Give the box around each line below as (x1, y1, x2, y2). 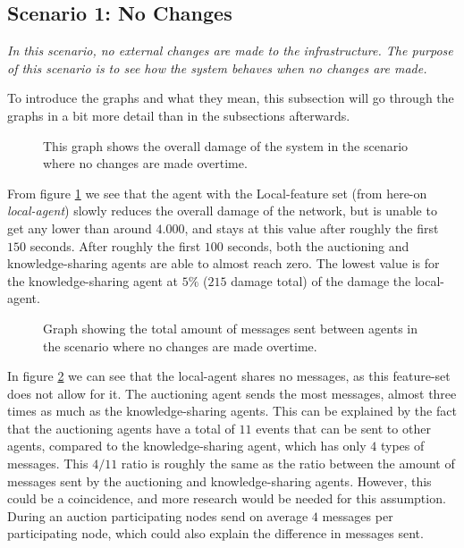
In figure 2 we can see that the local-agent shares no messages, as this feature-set (7, 367, 451, 385)
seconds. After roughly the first (30, 236, 201, 255)
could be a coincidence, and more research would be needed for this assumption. (7, 489, 446, 508)
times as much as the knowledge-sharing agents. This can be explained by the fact (7, 401, 457, 420)
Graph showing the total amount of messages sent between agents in (43, 318, 418, 337)
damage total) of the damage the (231, 271, 411, 290)
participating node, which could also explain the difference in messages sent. (7, 524, 424, 543)
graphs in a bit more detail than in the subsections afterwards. (7, 105, 350, 124)
